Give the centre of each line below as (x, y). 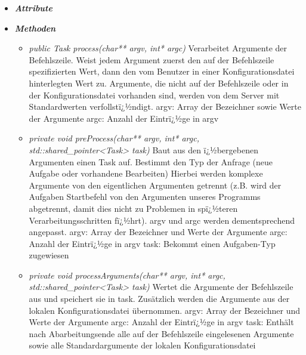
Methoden (35, 28)
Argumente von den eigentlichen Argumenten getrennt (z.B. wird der (155, 185)
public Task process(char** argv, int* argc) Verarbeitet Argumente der (158, 48)
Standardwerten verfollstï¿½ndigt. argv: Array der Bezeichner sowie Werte (165, 106)
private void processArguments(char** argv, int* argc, (127, 275)
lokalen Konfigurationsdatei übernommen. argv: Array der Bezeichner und (165, 310)
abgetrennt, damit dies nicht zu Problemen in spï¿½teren (133, 208)
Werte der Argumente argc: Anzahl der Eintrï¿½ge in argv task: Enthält (161, 322)
